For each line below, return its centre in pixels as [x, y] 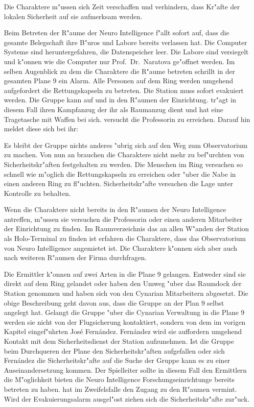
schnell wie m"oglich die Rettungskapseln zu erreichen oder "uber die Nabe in [120, 174]
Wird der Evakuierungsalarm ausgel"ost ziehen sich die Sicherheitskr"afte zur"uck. [127, 398]
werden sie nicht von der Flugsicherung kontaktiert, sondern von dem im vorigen [125, 322]
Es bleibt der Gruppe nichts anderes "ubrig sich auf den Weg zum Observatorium [126, 145]
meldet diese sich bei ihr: [41, 129]
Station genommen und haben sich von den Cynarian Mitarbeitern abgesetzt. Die [126, 293]
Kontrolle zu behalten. [37, 193]
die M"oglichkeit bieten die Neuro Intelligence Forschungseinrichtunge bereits [119, 379]
